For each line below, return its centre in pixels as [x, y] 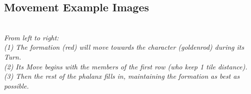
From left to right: [31, 37]
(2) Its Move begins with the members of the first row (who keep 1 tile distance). [126, 66]
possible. [17, 85]
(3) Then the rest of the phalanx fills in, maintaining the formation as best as [122, 76]
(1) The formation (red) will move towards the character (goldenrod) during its [124, 47]
